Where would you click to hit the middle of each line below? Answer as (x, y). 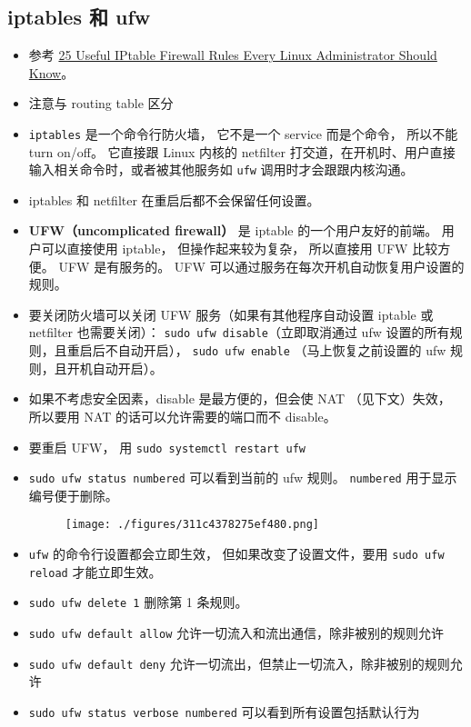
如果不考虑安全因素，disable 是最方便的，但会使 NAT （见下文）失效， (240, 398)
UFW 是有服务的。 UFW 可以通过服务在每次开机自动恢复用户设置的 (261, 266)
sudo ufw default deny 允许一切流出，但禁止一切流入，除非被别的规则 (239, 663)
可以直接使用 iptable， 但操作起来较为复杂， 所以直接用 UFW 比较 (240, 249)
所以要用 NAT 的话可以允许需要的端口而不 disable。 (182, 416)
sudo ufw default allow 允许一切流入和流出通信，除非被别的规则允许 (236, 633)
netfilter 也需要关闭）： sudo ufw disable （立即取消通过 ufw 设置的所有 (239, 332)
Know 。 (51, 72)
